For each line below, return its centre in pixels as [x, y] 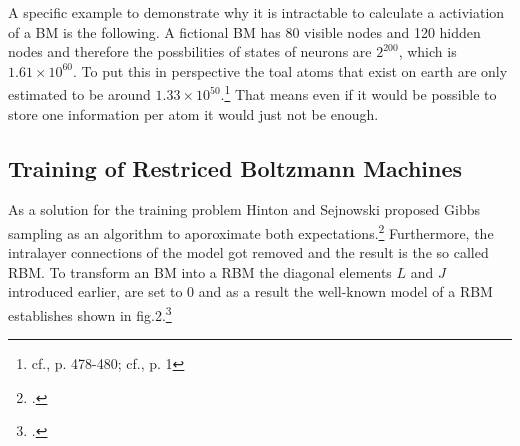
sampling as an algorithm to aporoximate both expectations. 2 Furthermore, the [251, 231]
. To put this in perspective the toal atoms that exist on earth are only [290, 70]
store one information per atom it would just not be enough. [193, 113]
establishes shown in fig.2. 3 [90, 313]
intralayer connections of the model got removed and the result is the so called [248, 252]
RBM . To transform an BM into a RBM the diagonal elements [200, 271]
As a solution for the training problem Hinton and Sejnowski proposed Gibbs [244, 209]
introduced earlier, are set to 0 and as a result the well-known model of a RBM [250, 291]
